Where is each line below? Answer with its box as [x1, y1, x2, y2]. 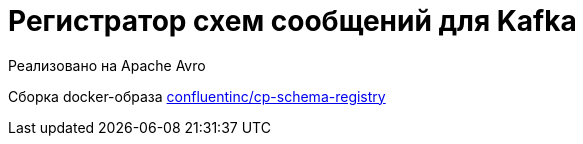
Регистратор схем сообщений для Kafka [8, 4, 577, 38]
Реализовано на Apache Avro [8, 56, 206, 74]
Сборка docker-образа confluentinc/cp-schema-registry [8, 87, 386, 105]
